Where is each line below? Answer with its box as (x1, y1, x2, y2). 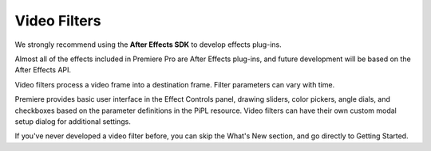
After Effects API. (14, 65, 72, 75)
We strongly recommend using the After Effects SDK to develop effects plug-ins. (14, 40, 283, 49)
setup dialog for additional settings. (14, 116, 132, 126)
